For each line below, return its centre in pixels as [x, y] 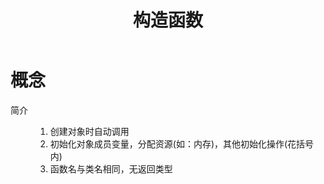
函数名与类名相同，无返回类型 [111, 168]
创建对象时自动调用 [89, 131]
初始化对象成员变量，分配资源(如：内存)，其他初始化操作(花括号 [182, 143]
